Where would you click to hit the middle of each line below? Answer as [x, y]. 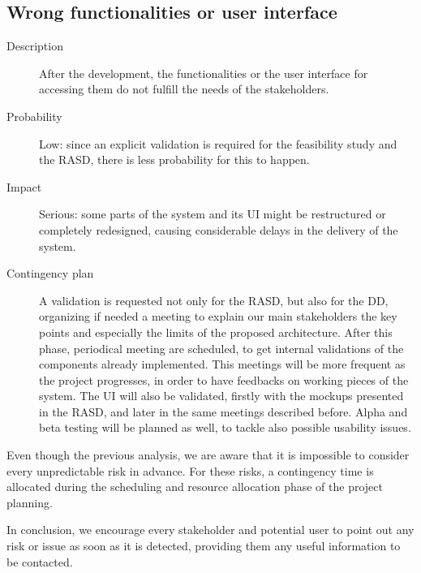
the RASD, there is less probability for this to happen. [174, 159]
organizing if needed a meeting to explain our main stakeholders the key [218, 316]
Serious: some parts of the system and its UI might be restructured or [213, 214]
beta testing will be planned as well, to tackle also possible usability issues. [225, 427]
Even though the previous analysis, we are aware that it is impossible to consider [208, 455]
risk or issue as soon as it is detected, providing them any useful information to [204, 546]
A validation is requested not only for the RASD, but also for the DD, [214, 300]
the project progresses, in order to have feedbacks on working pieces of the [224, 379]
